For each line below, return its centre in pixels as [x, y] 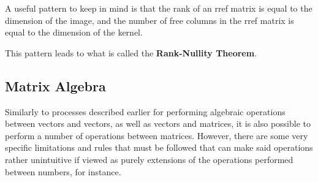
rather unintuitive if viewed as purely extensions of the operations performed [149, 159]
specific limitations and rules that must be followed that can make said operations [159, 147]
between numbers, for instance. [63, 171]
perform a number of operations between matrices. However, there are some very [157, 135]
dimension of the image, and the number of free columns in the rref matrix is [150, 20]
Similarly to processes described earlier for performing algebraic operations [145, 111]
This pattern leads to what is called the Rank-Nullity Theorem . [131, 52]
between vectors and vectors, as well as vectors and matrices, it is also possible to [158, 123]
